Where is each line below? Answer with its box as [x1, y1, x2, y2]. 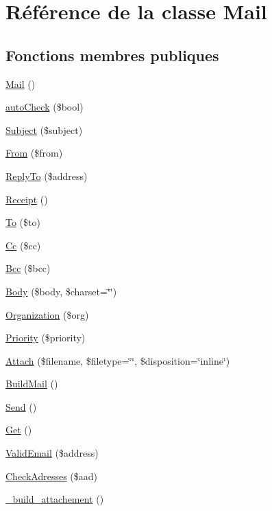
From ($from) [5, 146, 63, 160]
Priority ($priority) [5, 330, 86, 345]
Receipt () [5, 192, 48, 206]
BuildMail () [5, 376, 58, 391]
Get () [5, 422, 32, 437]
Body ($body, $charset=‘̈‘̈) [5, 284, 117, 298]
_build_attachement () [5, 492, 104, 506]
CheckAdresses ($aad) [5, 468, 98, 483]
